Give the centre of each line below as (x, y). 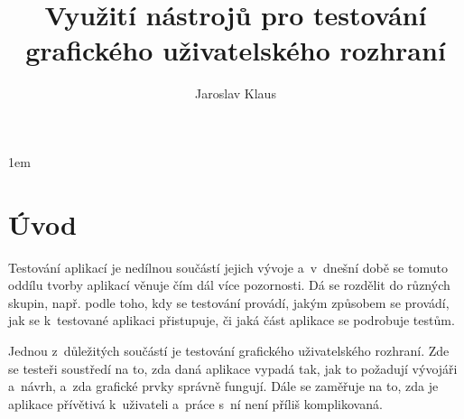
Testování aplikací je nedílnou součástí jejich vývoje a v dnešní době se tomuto (228, 267)
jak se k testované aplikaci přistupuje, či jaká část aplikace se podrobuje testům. (232, 320)
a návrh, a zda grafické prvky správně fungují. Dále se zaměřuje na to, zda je (223, 386)
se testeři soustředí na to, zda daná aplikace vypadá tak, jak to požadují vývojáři (233, 368)
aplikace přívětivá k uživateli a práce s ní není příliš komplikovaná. (195, 403)
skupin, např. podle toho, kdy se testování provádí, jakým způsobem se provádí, (229, 302)
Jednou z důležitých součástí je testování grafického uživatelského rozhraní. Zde (229, 350)
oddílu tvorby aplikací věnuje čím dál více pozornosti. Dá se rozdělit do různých (229, 285)
